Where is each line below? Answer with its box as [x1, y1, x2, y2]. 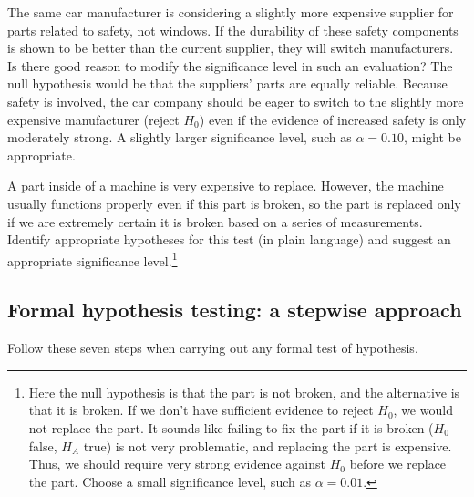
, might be [403, 128, 461, 147]
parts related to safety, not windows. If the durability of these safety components [7, 20, 459, 39]
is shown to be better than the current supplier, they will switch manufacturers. [7, 38, 454, 57]
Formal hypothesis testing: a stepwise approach [7, 295, 462, 324]
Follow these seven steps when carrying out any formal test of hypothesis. [7, 338, 418, 357]
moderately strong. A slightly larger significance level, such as [7, 128, 352, 147]
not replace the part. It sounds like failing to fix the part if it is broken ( [28, 418, 434, 437]
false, [28, 436, 57, 455]
